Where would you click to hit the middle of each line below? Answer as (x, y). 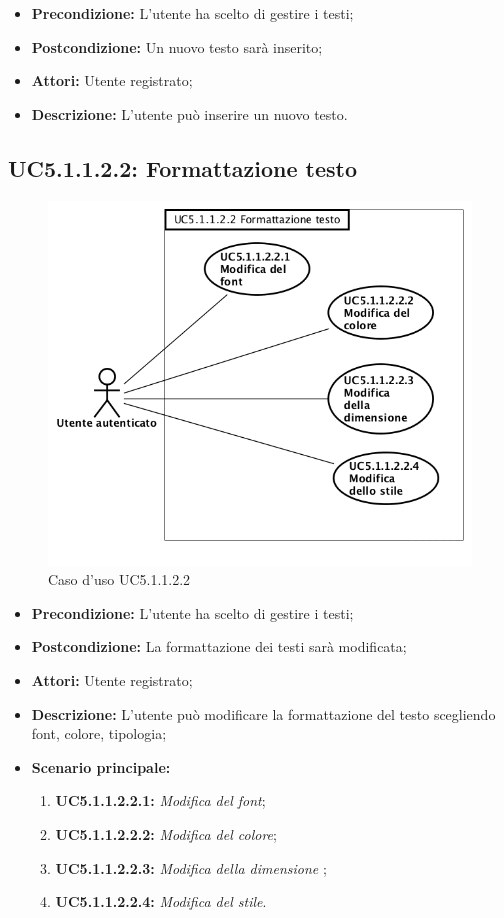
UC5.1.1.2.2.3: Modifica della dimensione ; (191, 867)
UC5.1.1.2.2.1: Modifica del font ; (160, 800)
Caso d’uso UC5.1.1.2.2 (119, 579)
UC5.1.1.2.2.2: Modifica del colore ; (166, 834)
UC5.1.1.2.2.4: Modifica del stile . (161, 901)
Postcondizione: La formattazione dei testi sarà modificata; (219, 646)
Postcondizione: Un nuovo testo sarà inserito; (177, 46)
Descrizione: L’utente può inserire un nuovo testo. (189, 113)
